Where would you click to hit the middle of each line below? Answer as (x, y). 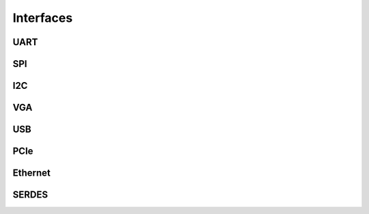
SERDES (30, 195)
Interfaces (43, 18)
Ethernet (32, 173)
